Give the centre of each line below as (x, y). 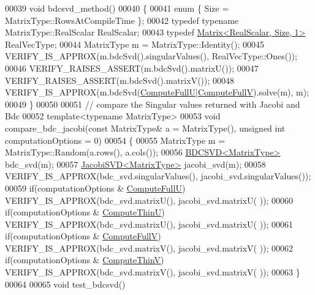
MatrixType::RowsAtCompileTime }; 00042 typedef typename (122, 20)
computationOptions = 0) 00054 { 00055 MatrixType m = (115, 140)
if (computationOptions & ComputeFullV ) (83, 236)
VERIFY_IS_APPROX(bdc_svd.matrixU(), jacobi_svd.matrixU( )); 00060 (149, 200)
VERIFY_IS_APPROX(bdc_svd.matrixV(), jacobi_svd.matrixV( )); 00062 (149, 248)
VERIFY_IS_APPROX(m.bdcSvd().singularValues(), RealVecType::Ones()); (151, 56)
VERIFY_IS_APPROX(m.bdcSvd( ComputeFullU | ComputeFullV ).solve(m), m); (157, 92)
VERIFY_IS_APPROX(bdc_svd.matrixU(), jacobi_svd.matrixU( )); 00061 (149, 224)
